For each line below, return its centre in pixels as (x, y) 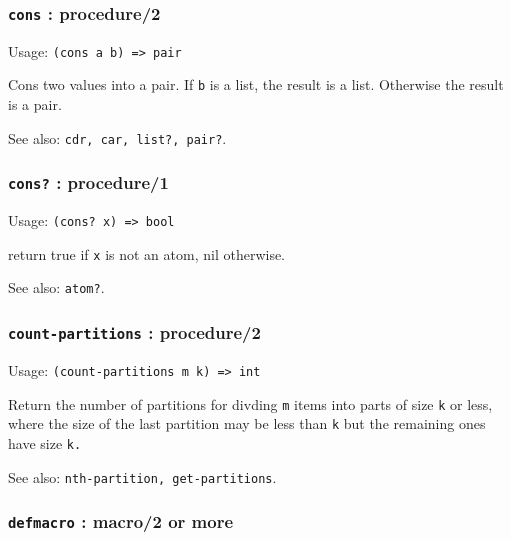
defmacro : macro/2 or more (121, 521)
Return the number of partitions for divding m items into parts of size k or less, (250, 403)
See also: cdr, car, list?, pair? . (117, 137)
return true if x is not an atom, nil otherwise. (147, 253)
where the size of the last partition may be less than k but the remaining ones (247, 423)
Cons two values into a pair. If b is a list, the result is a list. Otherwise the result (256, 84)
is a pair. (35, 104)
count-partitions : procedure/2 (134, 332)
